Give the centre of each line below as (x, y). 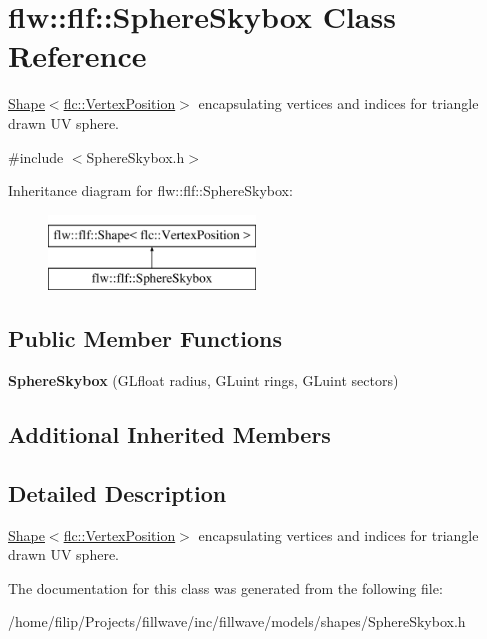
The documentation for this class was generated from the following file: (225, 587)
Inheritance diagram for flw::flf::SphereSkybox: (150, 190)
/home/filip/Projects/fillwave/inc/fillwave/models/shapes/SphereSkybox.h (237, 621)
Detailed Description (117, 492)
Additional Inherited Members (169, 434)
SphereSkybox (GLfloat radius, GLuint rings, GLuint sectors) (203, 380)
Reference (77, 55)
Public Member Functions (145, 338)
